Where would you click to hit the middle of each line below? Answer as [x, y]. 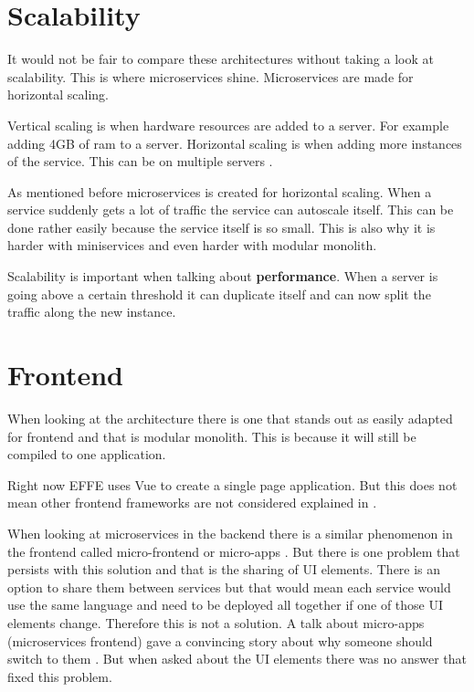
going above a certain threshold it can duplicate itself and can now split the [219, 294]
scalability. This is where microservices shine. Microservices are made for [211, 76]
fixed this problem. [60, 676]
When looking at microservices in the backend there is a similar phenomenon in [230, 533]
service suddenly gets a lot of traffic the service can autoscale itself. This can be [231, 210]
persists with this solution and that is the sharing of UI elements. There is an [224, 569]
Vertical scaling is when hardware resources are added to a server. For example [228, 125]
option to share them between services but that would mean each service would [229, 587]
